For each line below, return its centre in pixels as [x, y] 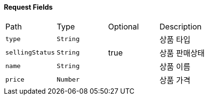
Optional [123, 26]
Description [181, 26]
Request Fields [28, 7]
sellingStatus [30, 53]
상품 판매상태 [182, 53]
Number [68, 80]
